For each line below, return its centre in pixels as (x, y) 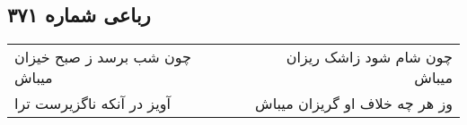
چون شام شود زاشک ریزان (369, 57)
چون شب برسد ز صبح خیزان (103, 57)
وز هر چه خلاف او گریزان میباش (354, 104)
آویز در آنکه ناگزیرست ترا (93, 104)
